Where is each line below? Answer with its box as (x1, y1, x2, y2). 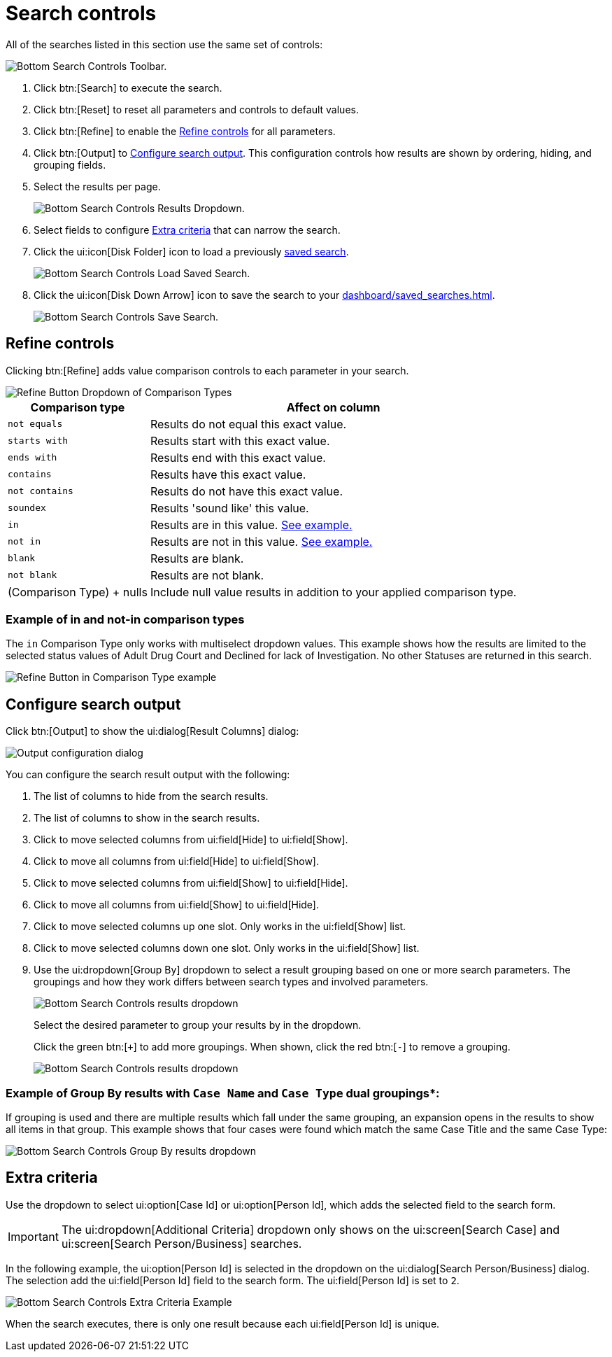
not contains (8, 486, 73, 497)
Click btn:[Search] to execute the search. (34, 81, 222, 94)
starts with (8, 435, 69, 447)
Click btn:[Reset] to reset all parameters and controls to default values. (34, 103, 359, 115)
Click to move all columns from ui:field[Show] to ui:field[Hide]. (34, 899, 320, 911)
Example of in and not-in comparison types (6, 612, 245, 626)
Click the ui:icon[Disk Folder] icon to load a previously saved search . (34, 245, 349, 258)
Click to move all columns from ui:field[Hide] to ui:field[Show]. (34, 855, 320, 868)
